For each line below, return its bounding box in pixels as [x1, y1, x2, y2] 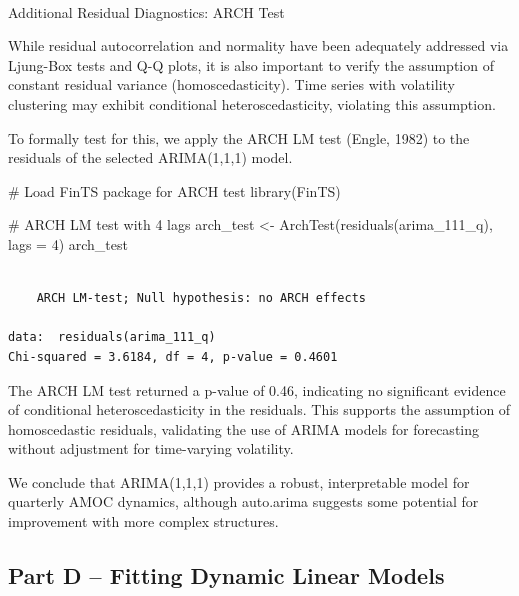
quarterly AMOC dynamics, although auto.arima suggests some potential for [8, 491, 479, 512]
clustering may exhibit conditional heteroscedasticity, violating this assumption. [8, 93, 496, 114]
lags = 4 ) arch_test [8, 233, 128, 254]
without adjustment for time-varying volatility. [8, 438, 294, 459]
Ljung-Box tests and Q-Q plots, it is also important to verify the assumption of [8, 54, 494, 75]
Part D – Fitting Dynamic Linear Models [8, 560, 445, 591]
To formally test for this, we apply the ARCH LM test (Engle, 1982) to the [8, 127, 470, 148]
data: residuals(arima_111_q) [8, 330, 216, 345]
